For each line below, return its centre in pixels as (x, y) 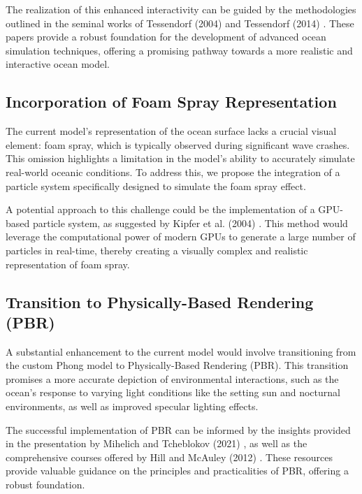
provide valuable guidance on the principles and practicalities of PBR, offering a (177, 471)
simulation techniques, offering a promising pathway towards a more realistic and (179, 50)
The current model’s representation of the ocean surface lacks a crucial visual (171, 131)
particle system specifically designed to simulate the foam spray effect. (156, 186)
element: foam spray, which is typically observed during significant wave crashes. (178, 144)
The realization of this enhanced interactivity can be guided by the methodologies (181, 9)
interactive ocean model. (58, 64)
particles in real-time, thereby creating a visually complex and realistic (157, 250)
